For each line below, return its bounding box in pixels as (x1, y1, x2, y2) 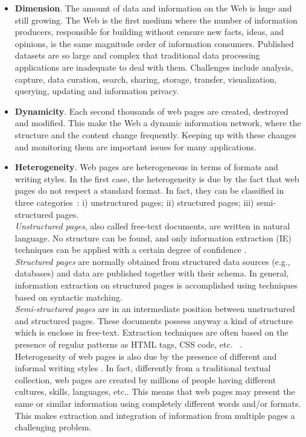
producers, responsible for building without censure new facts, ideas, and (14, 25, 284, 38)
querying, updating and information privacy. (14, 85, 179, 97)
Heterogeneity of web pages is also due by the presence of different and (14, 349, 277, 362)
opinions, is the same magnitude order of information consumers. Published (14, 37, 294, 49)
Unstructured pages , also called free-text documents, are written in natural (14, 220, 290, 232)
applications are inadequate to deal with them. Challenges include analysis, (14, 60, 293, 73)
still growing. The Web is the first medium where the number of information (14, 13, 298, 26)
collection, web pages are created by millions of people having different (14, 373, 276, 386)
